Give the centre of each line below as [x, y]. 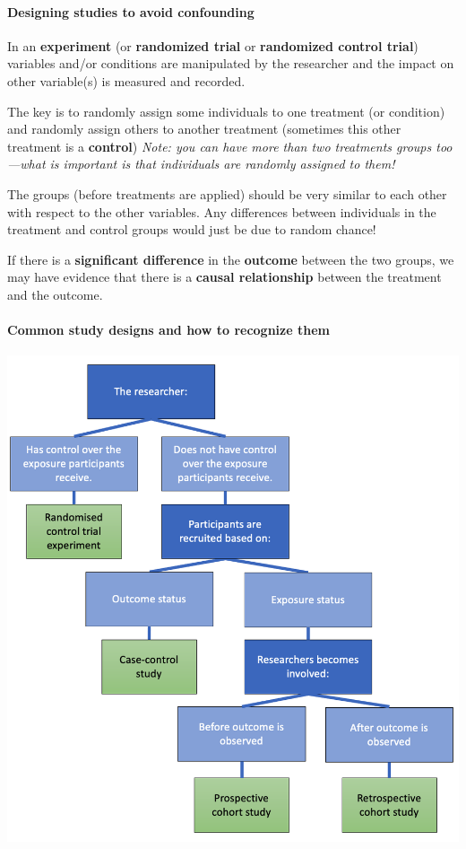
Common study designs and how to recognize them [168, 330]
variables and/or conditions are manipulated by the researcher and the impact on [231, 63]
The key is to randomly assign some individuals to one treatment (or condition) [226, 111]
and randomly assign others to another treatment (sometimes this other [204, 129]
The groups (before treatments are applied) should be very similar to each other [227, 193]
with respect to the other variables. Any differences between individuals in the [222, 211]
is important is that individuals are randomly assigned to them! [222, 164]
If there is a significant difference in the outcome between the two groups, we [231, 259]
